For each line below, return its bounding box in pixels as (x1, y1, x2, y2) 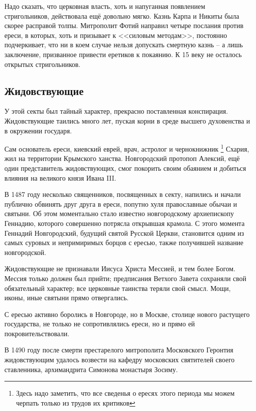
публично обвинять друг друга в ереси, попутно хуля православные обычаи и (4, 198, 237, 209)
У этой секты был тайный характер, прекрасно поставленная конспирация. (4, 106, 228, 116)
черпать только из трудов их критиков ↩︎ (16, 397, 136, 408)
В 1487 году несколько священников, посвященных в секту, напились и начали (4, 189, 241, 199)
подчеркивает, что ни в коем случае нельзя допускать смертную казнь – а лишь (4, 39, 243, 50)
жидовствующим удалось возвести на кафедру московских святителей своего (4, 354, 235, 365)
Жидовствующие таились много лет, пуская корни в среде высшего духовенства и (4, 115, 250, 126)
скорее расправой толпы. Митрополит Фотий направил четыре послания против (4, 20, 244, 31)
